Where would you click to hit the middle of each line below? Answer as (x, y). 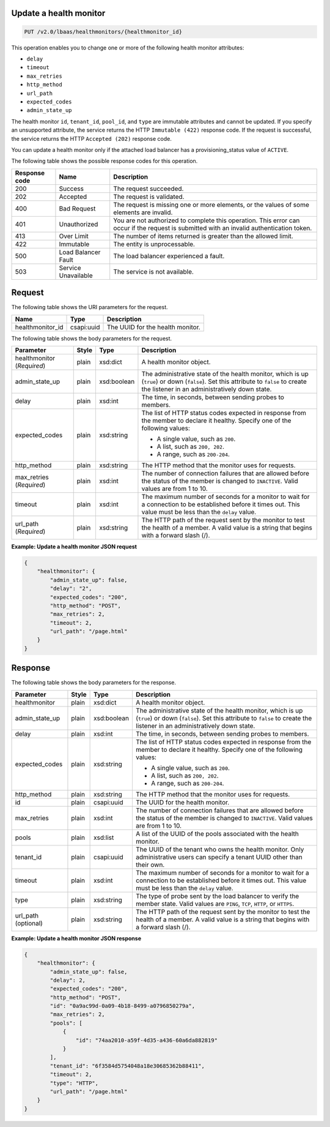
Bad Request (77, 208)
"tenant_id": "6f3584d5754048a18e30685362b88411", (127, 1066)
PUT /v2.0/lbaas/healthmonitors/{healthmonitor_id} (103, 32)
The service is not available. (153, 271)
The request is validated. (149, 197)
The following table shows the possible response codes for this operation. (105, 161)
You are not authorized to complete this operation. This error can (207, 220)
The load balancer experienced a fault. (169, 256)
